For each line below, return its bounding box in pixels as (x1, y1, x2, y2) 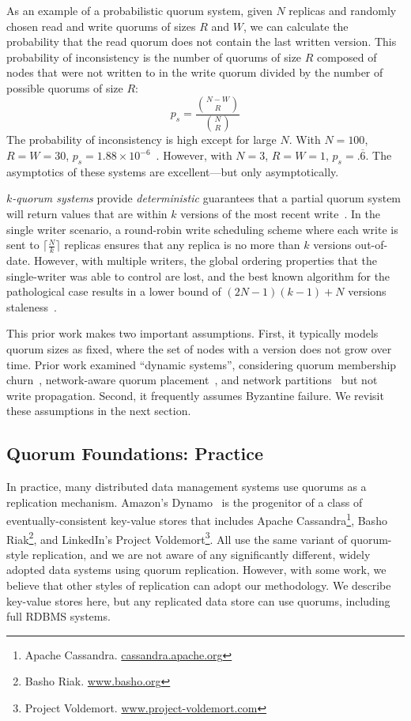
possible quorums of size (6, 79, 123, 96)
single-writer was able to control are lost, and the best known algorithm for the (6, 267, 390, 284)
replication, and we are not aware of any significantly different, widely (32, 545, 371, 562)
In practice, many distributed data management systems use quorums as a (6, 478, 367, 495)
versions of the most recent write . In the (180, 206, 380, 222)
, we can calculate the (243, 17, 349, 34)
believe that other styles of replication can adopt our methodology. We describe (6, 577, 391, 594)
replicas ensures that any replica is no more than (64, 236, 300, 253)
